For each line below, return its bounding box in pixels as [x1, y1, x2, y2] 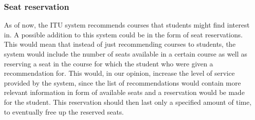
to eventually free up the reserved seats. [4, 106, 124, 117]
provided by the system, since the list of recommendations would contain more [4, 77, 241, 88]
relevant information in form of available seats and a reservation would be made [4, 87, 245, 97]
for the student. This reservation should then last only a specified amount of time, [4, 96, 252, 107]
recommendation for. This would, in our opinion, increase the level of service [4, 68, 235, 78]
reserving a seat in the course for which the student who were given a [4, 58, 213, 68]
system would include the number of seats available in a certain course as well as [4, 49, 248, 59]
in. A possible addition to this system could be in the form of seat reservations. [4, 29, 243, 39]
